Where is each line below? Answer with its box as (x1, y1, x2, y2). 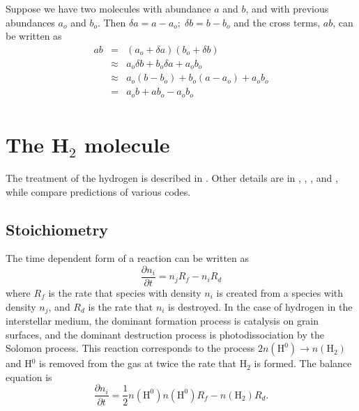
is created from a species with (216, 286, 344, 300)
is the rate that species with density (48, 286, 201, 300)
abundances (6, 15, 55, 29)
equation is (6, 369, 52, 384)
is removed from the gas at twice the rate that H (39, 356, 247, 371)
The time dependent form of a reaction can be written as (6, 251, 250, 265)
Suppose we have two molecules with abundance (6, 1, 211, 15)
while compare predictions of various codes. (6, 184, 191, 199)
